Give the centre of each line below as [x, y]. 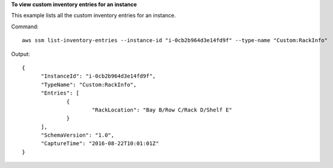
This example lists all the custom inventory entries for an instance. [94, 16]
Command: [25, 26]
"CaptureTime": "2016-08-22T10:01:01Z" [100, 144]
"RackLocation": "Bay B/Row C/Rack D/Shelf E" [162, 110]
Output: [21, 54]
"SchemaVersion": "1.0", [78, 135]
